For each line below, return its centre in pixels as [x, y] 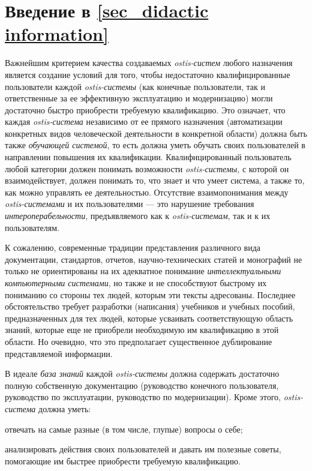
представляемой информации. [59, 353]
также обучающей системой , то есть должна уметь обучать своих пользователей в [155, 145]
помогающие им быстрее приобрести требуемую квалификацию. [123, 460]
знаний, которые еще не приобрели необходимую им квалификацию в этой [142, 330]
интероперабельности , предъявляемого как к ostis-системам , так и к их [138, 216]
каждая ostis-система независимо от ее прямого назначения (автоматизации [144, 121]
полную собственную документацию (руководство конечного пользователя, [142, 385]
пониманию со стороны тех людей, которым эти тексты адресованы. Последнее [150, 294]
